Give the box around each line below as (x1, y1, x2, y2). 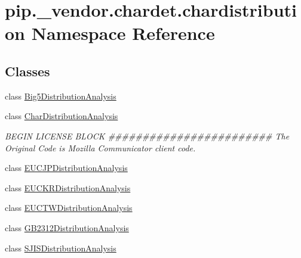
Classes (5, 61, 50, 80)
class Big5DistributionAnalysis (5, 89, 116, 102)
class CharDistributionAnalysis (5, 110, 118, 122)
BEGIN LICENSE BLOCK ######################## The (5, 129, 290, 142)
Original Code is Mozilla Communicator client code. (5, 141, 196, 154)
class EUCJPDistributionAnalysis (5, 161, 128, 174)
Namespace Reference (31, 21, 215, 45)
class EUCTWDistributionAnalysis (5, 201, 133, 214)
